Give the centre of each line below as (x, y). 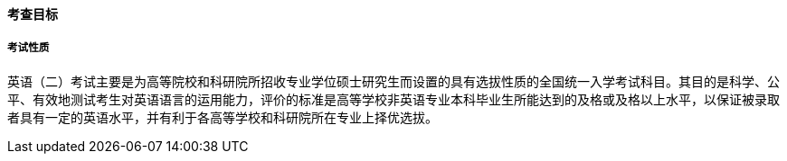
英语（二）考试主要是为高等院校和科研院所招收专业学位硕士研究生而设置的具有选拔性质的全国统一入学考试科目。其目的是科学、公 (393, 81)
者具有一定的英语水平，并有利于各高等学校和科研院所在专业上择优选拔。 (223, 117)
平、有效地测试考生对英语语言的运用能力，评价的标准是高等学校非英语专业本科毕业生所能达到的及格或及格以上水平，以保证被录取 (393, 99)
